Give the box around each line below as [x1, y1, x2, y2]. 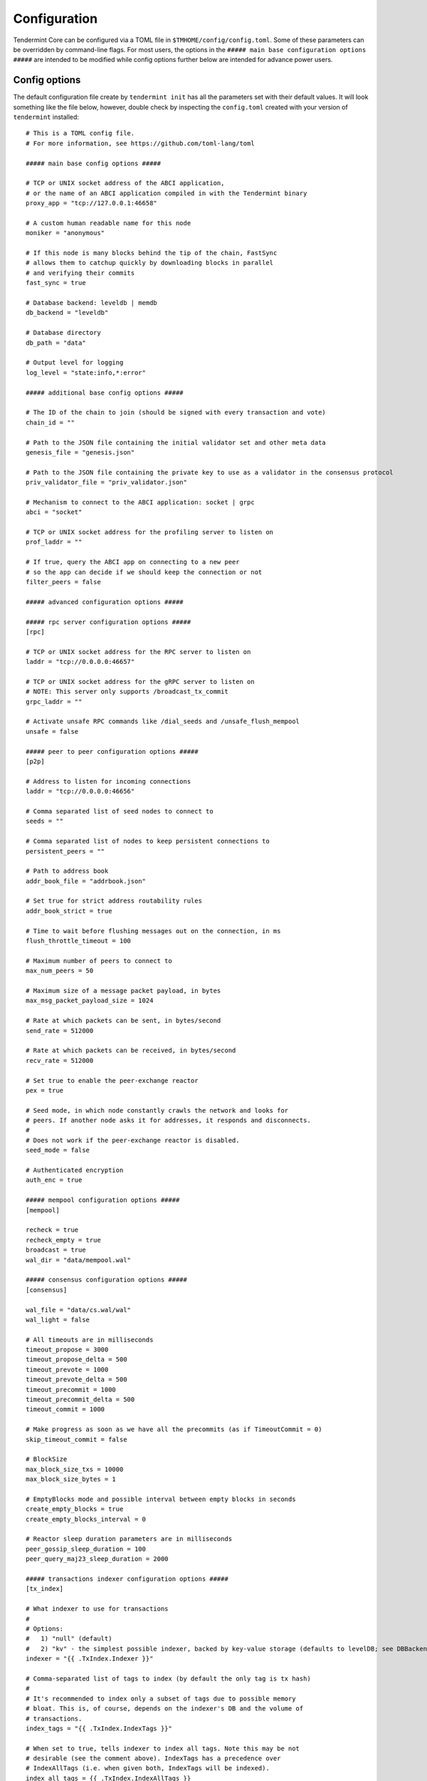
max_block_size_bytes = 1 [26, 1475, 117, 1483]
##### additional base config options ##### [26, 388, 184, 397]
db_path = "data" [26, 338, 86, 347]
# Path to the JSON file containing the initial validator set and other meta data [26, 438, 327, 447]
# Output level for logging [26, 358, 124, 367]
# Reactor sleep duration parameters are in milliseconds [26, 1535, 233, 1543]
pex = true [26, 1086, 64, 1094]
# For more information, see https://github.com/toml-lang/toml [26, 139, 255, 147]
